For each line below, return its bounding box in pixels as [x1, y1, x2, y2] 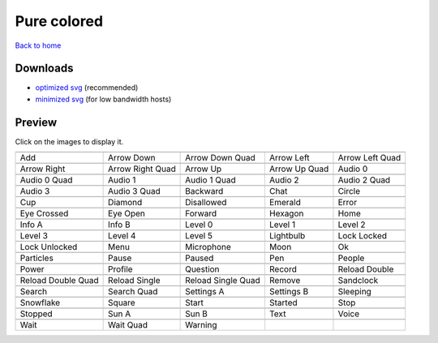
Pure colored [15, 12, 104, 30]
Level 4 [108, 230, 136, 242]
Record [268, 264, 298, 275]
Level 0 [185, 219, 213, 230]
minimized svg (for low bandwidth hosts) [35, 94, 172, 104]
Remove [268, 275, 301, 286]
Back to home [15, 41, 62, 50]
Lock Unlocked [19, 242, 78, 253]
